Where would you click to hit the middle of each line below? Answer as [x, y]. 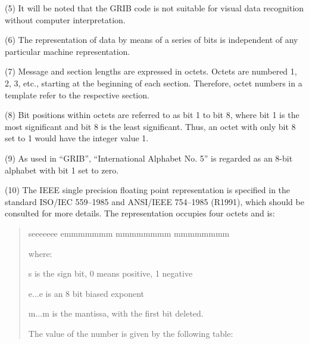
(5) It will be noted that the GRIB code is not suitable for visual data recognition [154, 8]
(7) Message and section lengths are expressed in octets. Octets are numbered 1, [151, 71]
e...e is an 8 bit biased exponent [86, 293]
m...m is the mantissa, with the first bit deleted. [116, 313]
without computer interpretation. [65, 19]
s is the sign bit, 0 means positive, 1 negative [110, 273]
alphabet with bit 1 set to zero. [62, 170]
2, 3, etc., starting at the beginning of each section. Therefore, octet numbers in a [154, 83]
